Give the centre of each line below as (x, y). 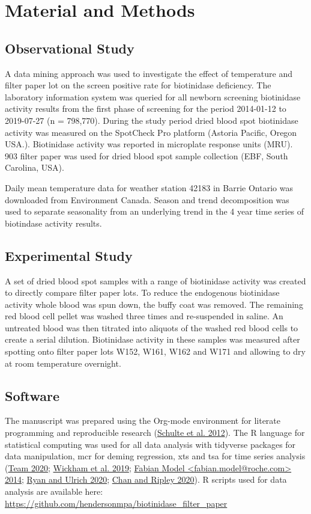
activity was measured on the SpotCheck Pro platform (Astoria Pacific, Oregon (151, 132)
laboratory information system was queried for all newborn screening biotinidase (153, 96)
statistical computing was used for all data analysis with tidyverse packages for (150, 444)
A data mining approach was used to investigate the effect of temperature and (149, 73)
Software (32, 395)
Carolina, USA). (35, 167)
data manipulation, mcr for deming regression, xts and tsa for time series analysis (155, 456)
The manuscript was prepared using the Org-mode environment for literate (143, 421)
